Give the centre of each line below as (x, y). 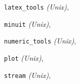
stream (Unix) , (28, 75)
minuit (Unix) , (28, 24)
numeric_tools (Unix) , (40, 41)
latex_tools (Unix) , (36, 7)
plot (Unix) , (24, 57)
